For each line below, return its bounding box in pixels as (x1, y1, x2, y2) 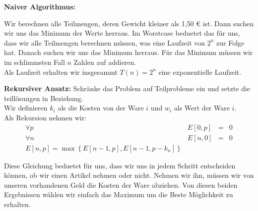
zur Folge (216, 37, 245, 48)
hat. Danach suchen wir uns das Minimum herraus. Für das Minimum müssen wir (4, 47, 253, 57)
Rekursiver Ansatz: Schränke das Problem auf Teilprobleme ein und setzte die (4, 83, 250, 94)
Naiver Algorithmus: (4, 1, 76, 11)
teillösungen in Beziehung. (4, 93, 83, 103)
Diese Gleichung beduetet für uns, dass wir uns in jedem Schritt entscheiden (4, 160, 236, 170)
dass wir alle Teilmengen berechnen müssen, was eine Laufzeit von (4, 37, 205, 48)
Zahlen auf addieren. (73, 56, 136, 67)
